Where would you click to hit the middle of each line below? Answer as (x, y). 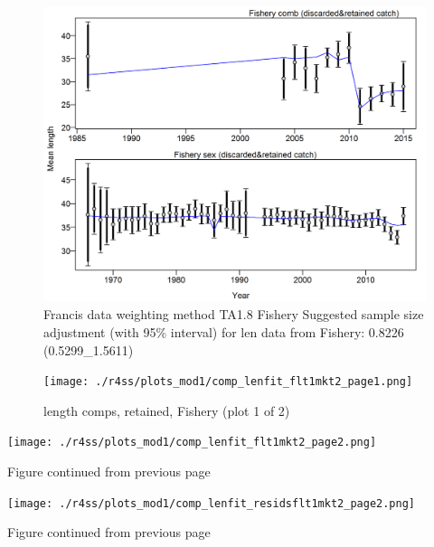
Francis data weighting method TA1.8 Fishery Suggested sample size (234, 314)
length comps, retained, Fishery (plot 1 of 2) (167, 410)
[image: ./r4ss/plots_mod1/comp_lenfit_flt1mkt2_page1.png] (228, 382)
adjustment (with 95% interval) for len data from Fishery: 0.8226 (224, 332)
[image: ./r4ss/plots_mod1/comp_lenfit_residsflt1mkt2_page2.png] (212, 503)
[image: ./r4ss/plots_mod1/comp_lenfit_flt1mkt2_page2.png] (192, 443)
